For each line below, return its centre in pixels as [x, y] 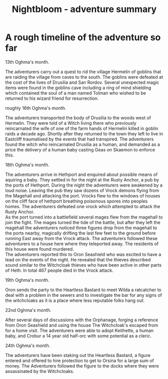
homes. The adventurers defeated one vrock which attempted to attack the [83, 206]
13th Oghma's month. [27, 62]
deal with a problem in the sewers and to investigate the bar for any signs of [84, 295]
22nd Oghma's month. [28, 310]
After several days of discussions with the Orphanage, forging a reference [82, 320]
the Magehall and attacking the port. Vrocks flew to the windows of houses [83, 196]
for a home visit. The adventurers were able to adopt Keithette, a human [79, 330]
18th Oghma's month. [27, 164]
